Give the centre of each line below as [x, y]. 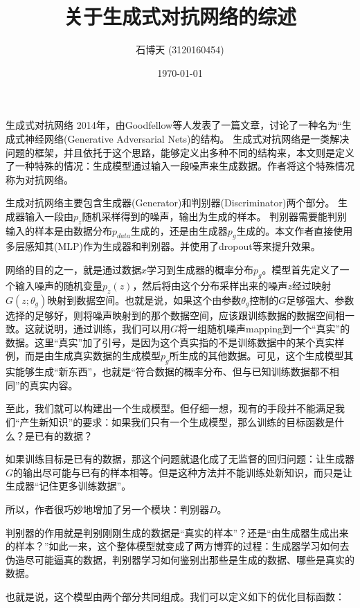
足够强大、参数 [320, 299]
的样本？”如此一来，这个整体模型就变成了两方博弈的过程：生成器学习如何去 [178, 546]
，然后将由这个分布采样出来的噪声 [210, 285]
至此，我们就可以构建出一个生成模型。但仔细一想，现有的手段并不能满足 [170, 408]
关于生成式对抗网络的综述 [180, 16]
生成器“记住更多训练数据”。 [69, 486]
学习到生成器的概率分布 [200, 270]
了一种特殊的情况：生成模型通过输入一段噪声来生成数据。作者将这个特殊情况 [180, 166]
